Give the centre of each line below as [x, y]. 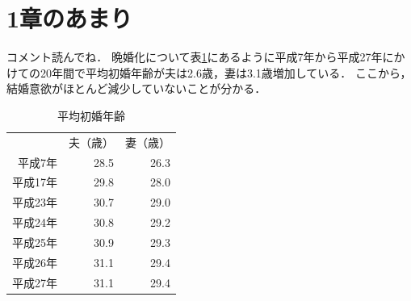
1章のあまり [70, 18]
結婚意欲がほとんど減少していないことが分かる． [136, 88]
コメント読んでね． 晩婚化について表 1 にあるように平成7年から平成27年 [195, 57]
